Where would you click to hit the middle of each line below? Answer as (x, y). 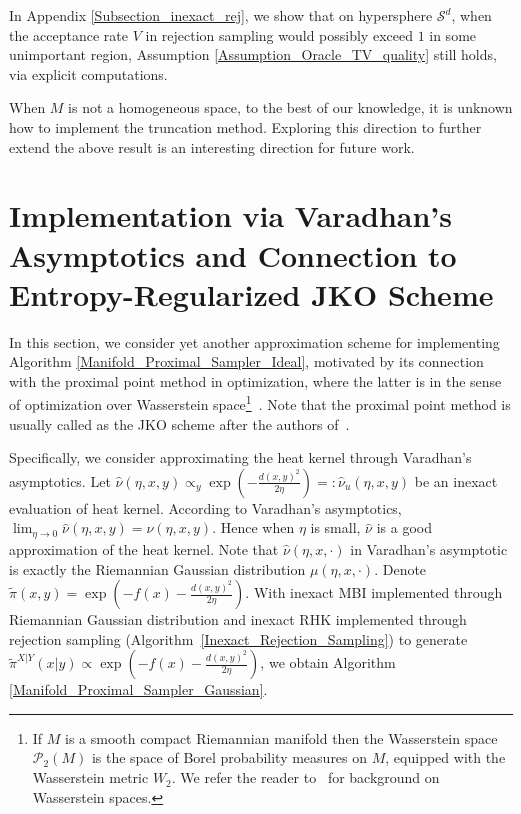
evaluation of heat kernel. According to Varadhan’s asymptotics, (205, 507)
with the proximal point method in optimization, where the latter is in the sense (255, 380)
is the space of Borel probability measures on (229, 757)
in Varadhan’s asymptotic (429, 548)
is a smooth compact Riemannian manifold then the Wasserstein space (281, 737)
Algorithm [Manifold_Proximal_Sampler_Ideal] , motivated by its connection (246, 361)
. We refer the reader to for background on (305, 777)
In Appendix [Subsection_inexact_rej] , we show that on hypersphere (221, 15)
